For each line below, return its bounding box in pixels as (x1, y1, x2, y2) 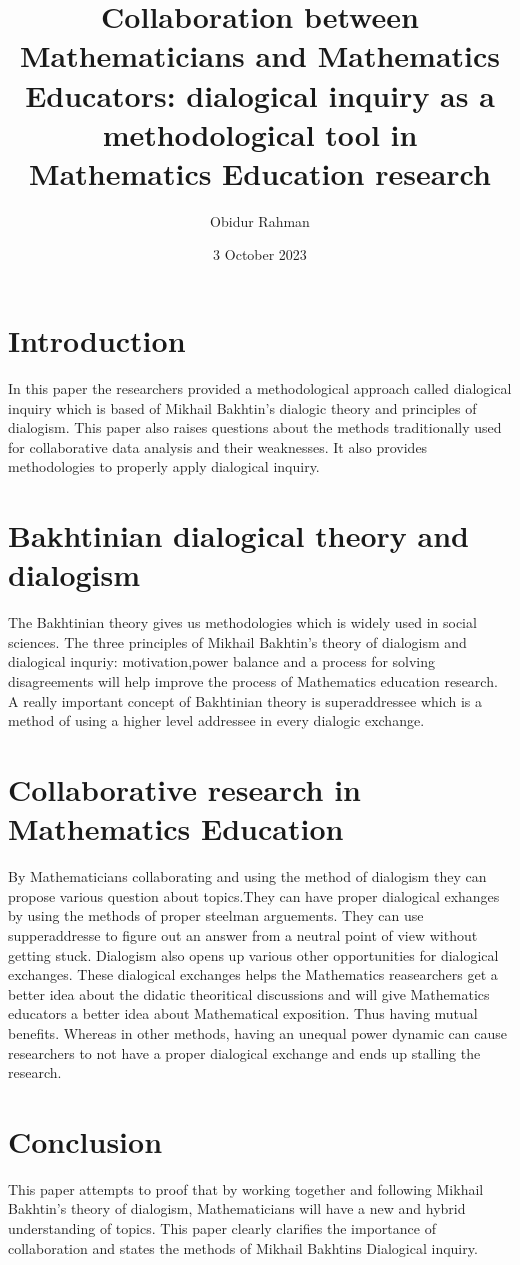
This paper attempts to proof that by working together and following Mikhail (8, 1178, 484, 1199)
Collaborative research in (8, 769, 361, 810)
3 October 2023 (213, 244, 307, 265)
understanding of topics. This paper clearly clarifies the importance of (8, 1218, 436, 1238)
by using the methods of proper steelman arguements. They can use (8, 905, 424, 926)
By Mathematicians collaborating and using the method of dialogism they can (8, 866, 487, 887)
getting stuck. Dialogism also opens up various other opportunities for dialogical (8, 944, 499, 965)
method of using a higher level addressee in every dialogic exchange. (8, 710, 425, 731)
